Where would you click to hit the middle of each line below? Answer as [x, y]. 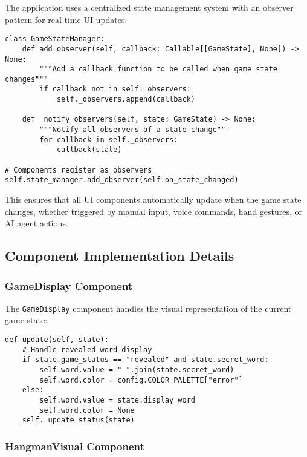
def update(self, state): [57, 340]
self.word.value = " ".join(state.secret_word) [137, 370]
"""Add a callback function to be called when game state [159, 69]
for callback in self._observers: [109, 140]
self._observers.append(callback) [126, 100]
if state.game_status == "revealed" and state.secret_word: [145, 360]
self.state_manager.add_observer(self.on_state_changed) [122, 180]
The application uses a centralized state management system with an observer [149, 7]
